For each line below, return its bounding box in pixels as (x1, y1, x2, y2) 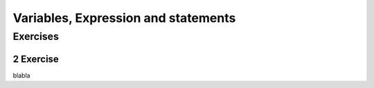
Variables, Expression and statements (12, 10, 236, 25)
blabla (12, 71, 30, 79)
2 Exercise (12, 53, 59, 65)
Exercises (12, 30, 59, 43)
